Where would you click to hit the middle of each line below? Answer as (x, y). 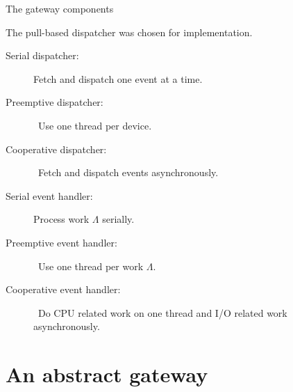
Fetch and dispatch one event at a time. (118, 78)
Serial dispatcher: (42, 55)
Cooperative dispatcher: (56, 149)
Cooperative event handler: (63, 289)
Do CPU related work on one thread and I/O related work (162, 312)
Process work (61, 219)
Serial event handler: (49, 195)
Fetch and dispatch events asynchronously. (128, 172)
